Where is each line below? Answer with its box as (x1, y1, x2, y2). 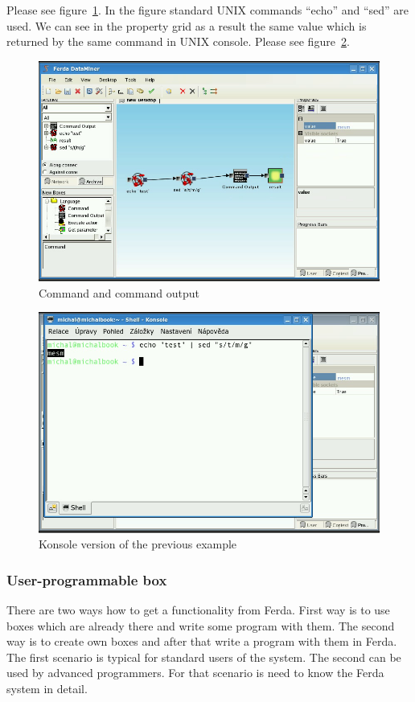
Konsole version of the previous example (39, 536, 237, 552)
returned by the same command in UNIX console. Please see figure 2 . (6, 33, 350, 50)
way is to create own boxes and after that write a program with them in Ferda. (6, 633, 397, 650)
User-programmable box (6, 569, 167, 589)
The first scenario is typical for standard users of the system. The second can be (6, 648, 401, 665)
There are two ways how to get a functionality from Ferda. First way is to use (6, 601, 390, 618)
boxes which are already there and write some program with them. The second (6, 617, 395, 634)
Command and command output (39, 284, 199, 301)
